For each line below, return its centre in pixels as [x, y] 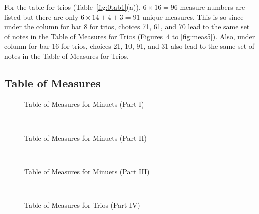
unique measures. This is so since [193, 16]
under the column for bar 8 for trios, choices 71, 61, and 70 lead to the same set [127, 26]
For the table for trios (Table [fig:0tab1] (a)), [72, 7]
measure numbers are [213, 7]
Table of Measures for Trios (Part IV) [82, 205]
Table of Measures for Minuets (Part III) [87, 172]
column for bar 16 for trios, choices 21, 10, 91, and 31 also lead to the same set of [129, 46]
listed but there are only [41, 16]
